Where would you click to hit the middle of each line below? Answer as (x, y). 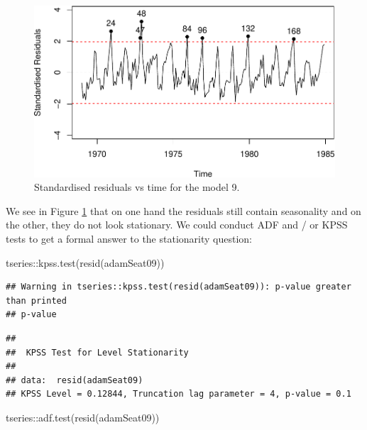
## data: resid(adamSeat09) (75, 380)
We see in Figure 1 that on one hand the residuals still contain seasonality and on (183, 210)
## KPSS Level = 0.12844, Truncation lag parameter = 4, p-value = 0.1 (179, 394)
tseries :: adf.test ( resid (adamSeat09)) (83, 417)
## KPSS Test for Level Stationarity (97, 352)
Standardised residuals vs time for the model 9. (137, 187)
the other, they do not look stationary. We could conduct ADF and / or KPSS (177, 225)
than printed (36, 301)
